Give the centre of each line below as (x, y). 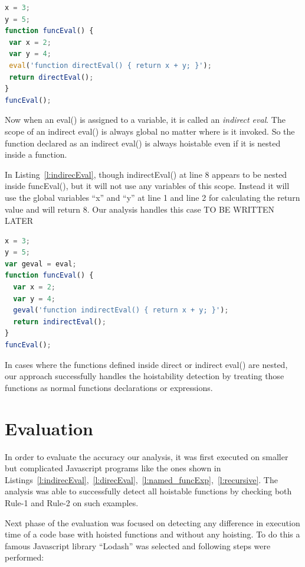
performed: (24, 557)
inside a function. (36, 154)
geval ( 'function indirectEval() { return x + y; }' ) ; (121, 310)
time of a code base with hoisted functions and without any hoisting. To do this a (152, 534)
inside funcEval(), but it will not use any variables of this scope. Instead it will (147, 186)
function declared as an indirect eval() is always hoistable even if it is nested (143, 143)
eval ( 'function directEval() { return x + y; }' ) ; (110, 65)
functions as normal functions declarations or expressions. (109, 387)
